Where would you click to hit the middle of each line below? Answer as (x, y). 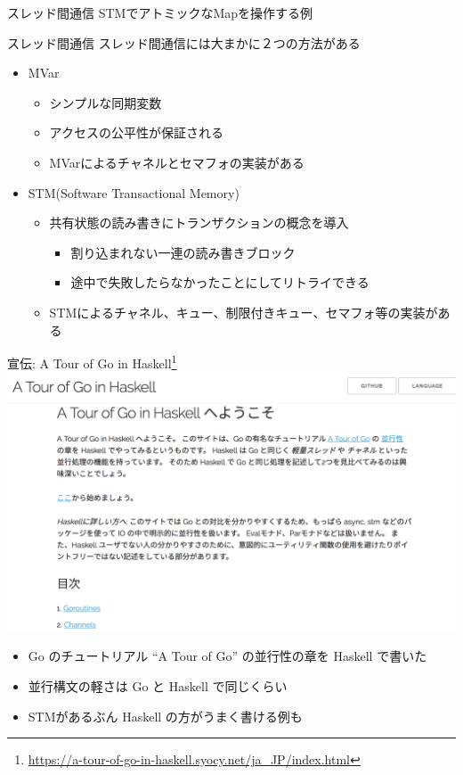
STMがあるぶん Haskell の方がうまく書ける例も (165, 716)
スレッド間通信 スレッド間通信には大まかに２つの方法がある (184, 42)
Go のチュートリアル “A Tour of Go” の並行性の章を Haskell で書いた (227, 656)
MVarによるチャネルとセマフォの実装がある (177, 162)
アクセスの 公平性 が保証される (136, 132)
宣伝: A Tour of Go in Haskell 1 (92, 362)
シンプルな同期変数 (106, 102)
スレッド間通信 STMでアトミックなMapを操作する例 (160, 12)
